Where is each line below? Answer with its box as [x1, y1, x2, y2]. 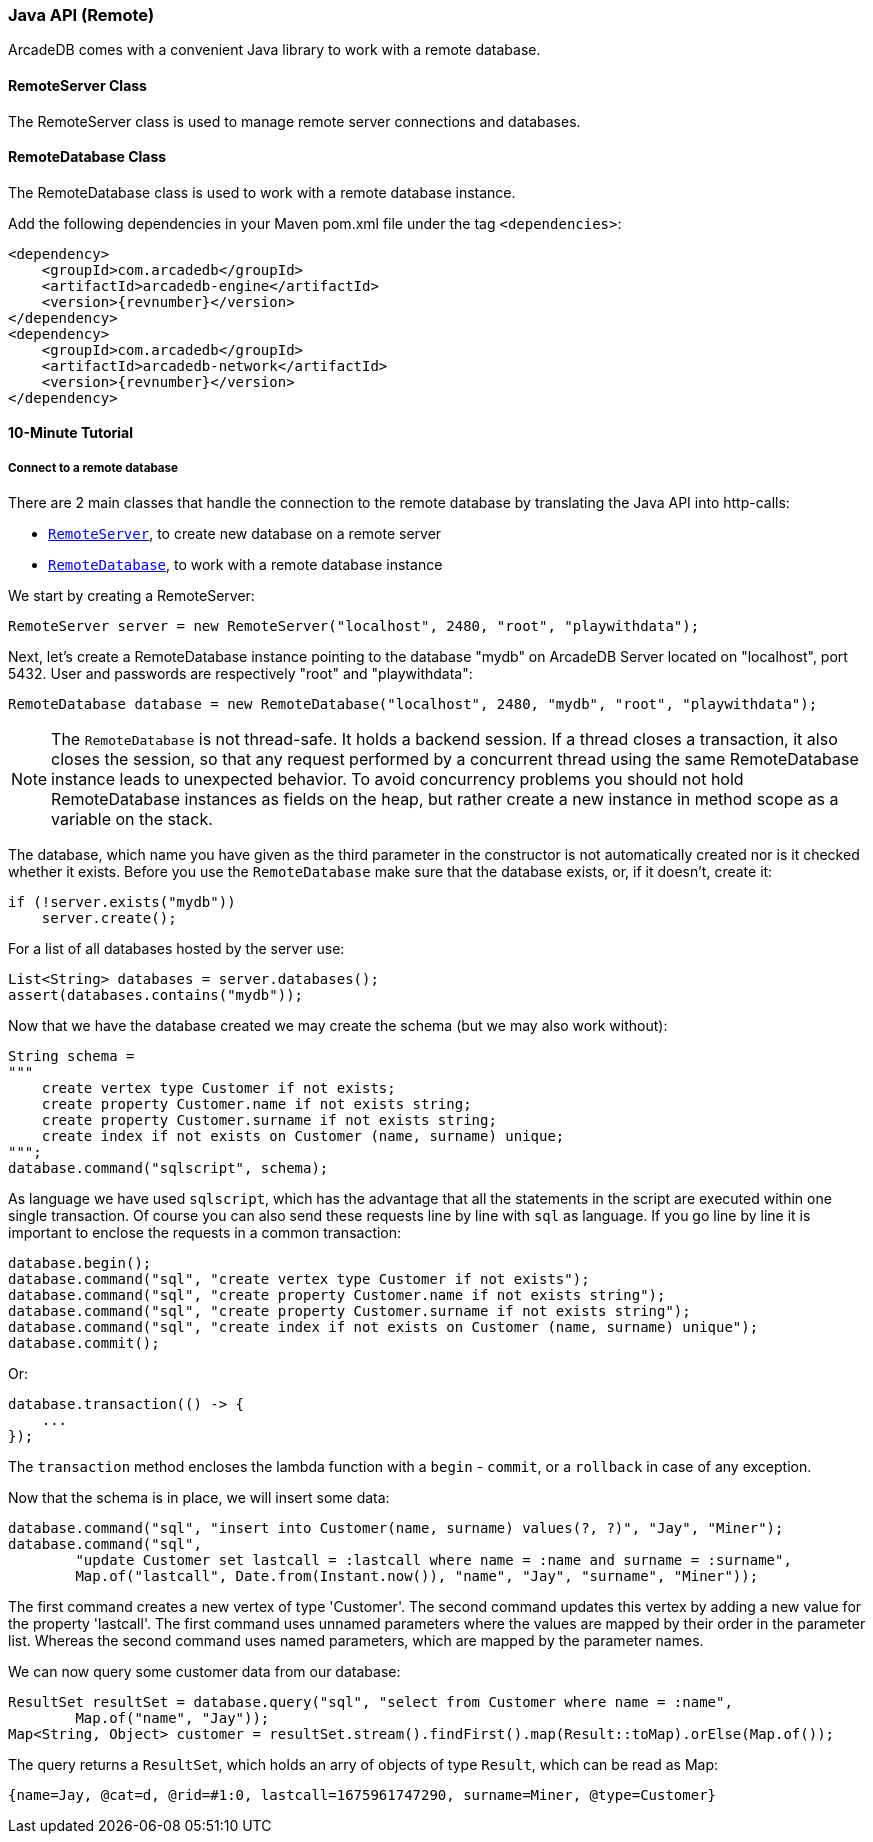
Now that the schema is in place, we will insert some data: [8, 1489, 390, 1507]
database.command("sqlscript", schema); [8, 1160, 329, 1177]
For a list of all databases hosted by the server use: [8, 940, 345, 958]
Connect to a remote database [8, 460, 178, 475]
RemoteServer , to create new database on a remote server [48, 525, 442, 543]
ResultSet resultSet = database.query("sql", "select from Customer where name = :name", [8, 1694, 733, 1711]
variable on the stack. [51, 809, 213, 830]
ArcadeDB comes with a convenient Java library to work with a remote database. [8, 41, 541, 59]
